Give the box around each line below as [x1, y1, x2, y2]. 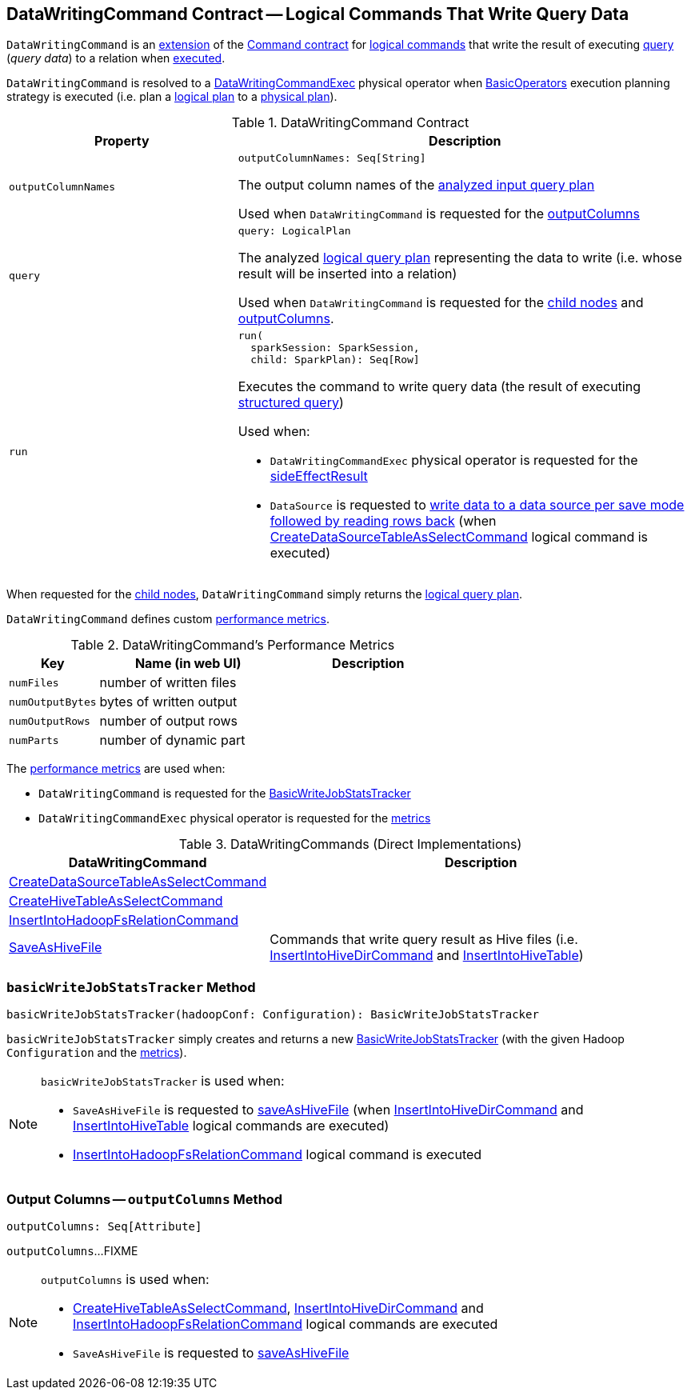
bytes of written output [99, 694, 238, 710]
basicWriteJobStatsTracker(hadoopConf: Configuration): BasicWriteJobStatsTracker [6, 1008, 539, 1022]
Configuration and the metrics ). [6, 1046, 187, 1060]
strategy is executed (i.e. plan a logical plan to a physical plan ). [6, 90, 338, 104]
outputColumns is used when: [41, 1270, 210, 1287]
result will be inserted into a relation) [238, 266, 457, 282]
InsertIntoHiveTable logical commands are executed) [73, 1118, 389, 1134]
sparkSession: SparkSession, [250, 342, 420, 354]
